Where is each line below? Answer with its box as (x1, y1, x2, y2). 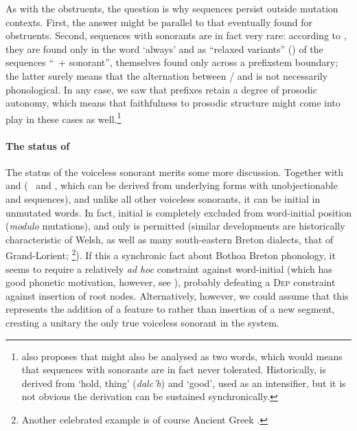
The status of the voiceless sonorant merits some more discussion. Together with (5, 164, 344, 179)
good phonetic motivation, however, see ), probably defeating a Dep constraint (5, 275, 336, 289)
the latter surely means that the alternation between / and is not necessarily (5, 68, 328, 82)
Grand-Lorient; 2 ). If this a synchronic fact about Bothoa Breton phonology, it (5, 246, 336, 263)
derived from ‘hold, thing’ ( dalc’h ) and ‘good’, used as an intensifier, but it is (21, 375, 346, 390)
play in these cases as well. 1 (5, 109, 122, 126)
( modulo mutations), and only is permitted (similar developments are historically (5, 219, 345, 233)
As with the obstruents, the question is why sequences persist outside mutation (5, 1, 338, 15)
